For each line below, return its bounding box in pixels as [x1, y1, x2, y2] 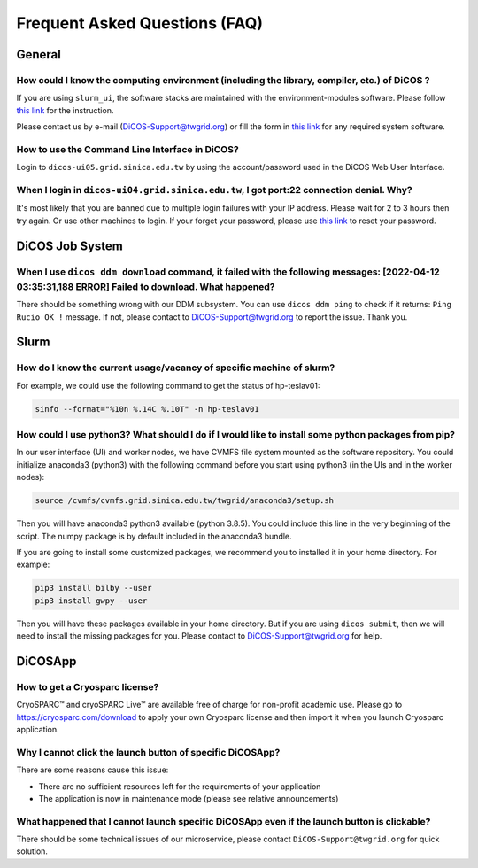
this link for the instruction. [16, 105, 114, 115]
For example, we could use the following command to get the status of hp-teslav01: [16, 380, 320, 391]
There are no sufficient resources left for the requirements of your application [38, 780, 321, 792]
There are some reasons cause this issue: [16, 764, 169, 775]
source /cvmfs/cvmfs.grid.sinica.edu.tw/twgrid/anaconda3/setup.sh [35, 496, 335, 506]
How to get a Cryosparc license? [16, 680, 159, 693]
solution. [16, 846, 49, 856]
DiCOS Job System [16, 238, 123, 253]
